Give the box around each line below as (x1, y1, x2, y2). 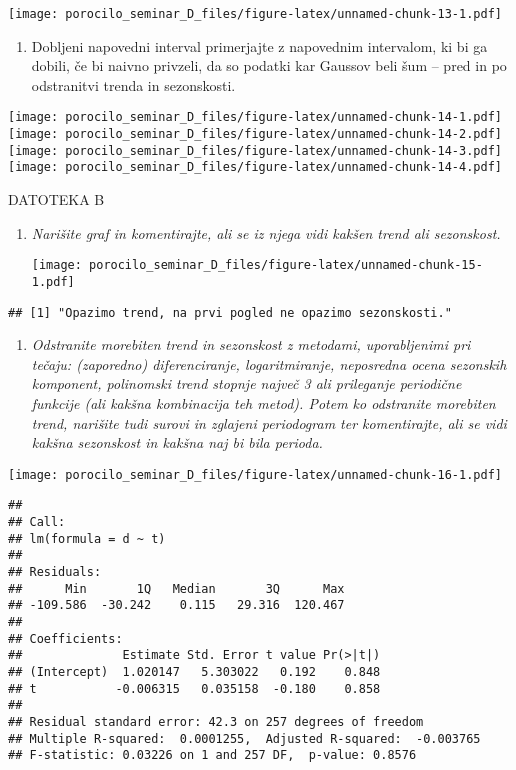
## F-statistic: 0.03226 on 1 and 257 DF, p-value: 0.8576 (8, 748, 417, 763)
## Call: (8, 515, 66, 530)
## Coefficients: (8, 631, 123, 646)
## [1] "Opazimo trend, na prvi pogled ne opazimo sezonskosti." (8, 305, 452, 320)
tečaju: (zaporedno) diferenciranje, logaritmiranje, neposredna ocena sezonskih (31, 353, 507, 374)
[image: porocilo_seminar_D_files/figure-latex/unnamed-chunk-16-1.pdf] (8, 467, 502, 482)
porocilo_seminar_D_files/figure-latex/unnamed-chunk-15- (89, 258, 483, 273)
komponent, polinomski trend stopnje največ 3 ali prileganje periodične (31, 373, 462, 394)
